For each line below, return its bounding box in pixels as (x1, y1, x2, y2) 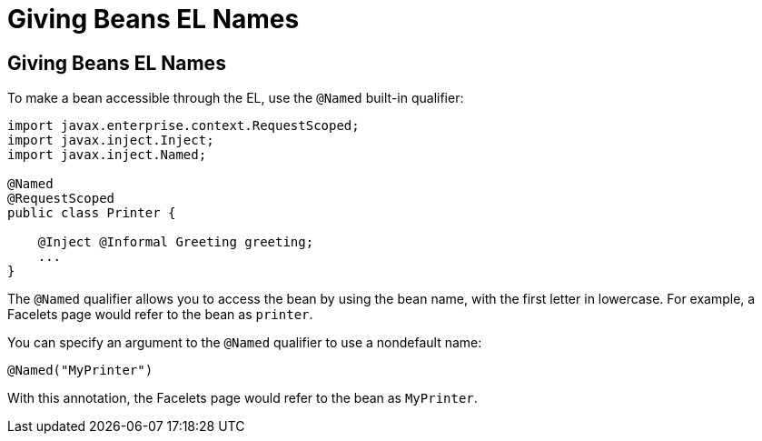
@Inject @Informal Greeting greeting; (37, 235, 314, 250)
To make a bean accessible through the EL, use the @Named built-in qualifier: (7, 90, 464, 106)
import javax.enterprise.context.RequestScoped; (7, 118, 360, 134)
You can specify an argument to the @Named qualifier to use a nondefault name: (7, 335, 482, 351)
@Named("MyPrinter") (7, 363, 153, 378)
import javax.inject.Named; (7, 147, 207, 163)
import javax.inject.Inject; (7, 133, 214, 148)
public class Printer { (7, 205, 176, 221)
